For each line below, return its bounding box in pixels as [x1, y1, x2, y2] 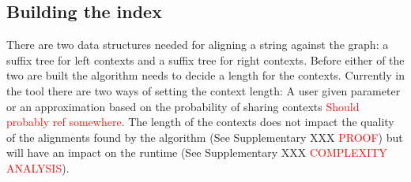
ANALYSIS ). [6, 159, 70, 176]
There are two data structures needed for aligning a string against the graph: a [6, 36, 389, 53]
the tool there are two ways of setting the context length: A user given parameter [6, 82, 401, 98]
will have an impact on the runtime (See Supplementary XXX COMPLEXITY [6, 144, 387, 161]
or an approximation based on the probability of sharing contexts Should [6, 98, 360, 114]
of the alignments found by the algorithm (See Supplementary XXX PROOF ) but [6, 128, 403, 145]
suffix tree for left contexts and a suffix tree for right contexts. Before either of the [6, 51, 405, 68]
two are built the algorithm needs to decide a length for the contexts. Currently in [6, 67, 405, 84]
